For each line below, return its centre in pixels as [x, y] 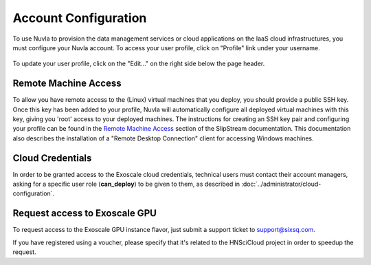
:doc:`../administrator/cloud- [281, 184]
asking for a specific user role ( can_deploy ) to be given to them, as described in [126, 184]
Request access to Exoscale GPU [85, 213]
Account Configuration [80, 18]
